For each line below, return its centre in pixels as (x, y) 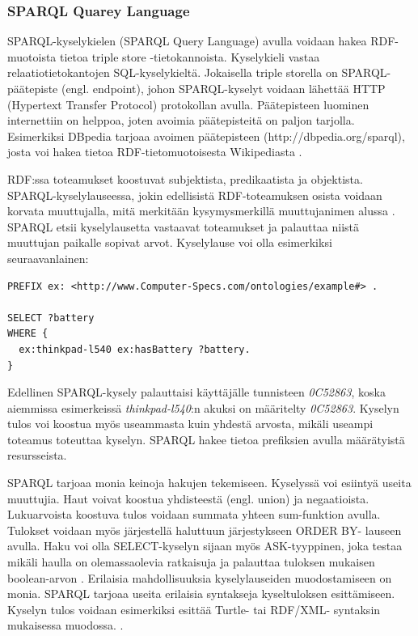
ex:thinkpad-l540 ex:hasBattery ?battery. (135, 349)
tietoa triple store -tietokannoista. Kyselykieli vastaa (190, 56)
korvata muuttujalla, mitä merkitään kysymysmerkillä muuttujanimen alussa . (201, 211)
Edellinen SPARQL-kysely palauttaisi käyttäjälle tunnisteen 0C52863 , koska (196, 392)
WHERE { (28, 334)
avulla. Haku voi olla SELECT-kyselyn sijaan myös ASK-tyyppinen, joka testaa (205, 546)
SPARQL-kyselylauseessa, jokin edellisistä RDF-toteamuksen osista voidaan (195, 195)
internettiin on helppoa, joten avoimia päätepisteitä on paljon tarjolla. (181, 120)
